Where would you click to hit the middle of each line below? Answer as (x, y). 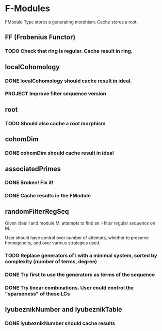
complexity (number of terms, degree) (51, 262)
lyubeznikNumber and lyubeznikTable (64, 310)
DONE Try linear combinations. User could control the (70, 288)
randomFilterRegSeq (37, 211)
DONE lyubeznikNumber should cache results (60, 323)
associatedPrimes (33, 169)
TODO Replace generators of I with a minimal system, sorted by (81, 256)
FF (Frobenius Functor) (40, 37)
